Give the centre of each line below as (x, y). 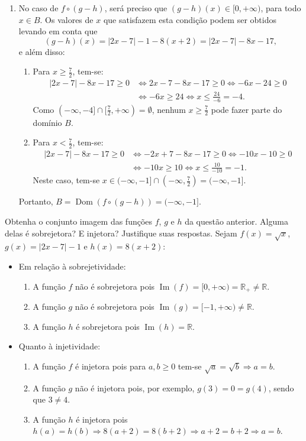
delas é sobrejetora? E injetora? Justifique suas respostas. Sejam (121, 233)
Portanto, (36, 201)
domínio (47, 122)
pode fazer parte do (247, 109)
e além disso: (42, 51)
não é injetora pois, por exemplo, (135, 388)
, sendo (281, 388)
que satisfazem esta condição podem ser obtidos (190, 19)
